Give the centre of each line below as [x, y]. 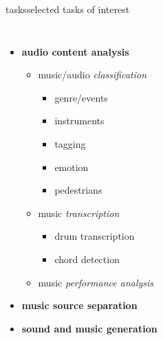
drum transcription [95, 236]
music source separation [79, 305]
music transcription [79, 213]
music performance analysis [96, 282]
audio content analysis [75, 51]
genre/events [81, 97]
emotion [72, 167]
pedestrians [78, 190]
